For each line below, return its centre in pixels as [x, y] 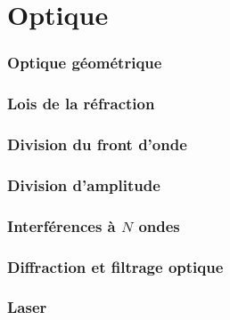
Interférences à [62, 225]
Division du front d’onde [97, 144]
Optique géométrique [85, 63]
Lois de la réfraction [81, 104]
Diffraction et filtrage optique [115, 266]
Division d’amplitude [84, 184]
